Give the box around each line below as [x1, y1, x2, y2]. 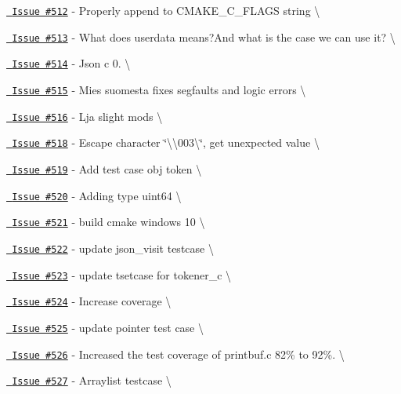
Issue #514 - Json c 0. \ [12, 55, 131, 71]
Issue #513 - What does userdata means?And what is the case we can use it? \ [12, 28, 396, 45]
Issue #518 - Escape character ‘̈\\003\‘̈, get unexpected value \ [12, 134, 320, 151]
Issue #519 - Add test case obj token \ [12, 160, 202, 177]
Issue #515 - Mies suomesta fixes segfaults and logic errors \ [12, 81, 306, 97]
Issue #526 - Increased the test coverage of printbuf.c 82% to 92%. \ [12, 345, 345, 362]
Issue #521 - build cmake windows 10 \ [12, 213, 205, 230]
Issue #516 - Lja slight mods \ [12, 108, 163, 124]
